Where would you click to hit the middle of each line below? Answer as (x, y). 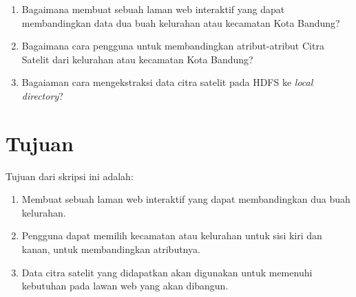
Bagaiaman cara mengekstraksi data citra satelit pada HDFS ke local (167, 82)
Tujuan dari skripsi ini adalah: (70, 176)
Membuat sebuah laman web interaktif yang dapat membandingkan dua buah (186, 199)
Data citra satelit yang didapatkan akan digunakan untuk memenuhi (167, 272)
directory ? (42, 95)
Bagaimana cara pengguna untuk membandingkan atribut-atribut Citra (173, 46)
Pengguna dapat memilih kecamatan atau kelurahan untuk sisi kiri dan (172, 235)
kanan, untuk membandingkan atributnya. (111, 249)
